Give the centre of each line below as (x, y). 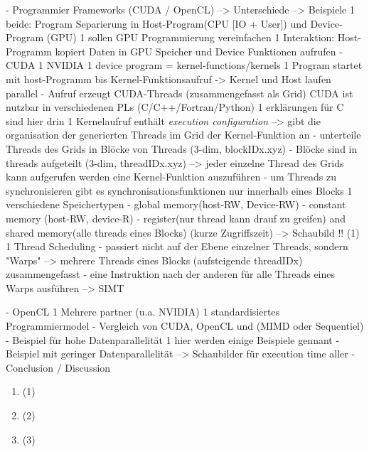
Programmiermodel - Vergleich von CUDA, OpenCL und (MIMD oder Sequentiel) (185, 326)
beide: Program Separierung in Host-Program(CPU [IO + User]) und (156, 23)
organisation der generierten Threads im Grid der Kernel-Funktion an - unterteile (183, 135)
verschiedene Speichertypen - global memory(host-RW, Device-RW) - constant (176, 204)
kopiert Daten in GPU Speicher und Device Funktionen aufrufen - (199, 51)
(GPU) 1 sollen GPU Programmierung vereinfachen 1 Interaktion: (191, 37)
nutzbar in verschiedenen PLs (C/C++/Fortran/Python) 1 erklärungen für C (175, 107)
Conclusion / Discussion (58, 367)
